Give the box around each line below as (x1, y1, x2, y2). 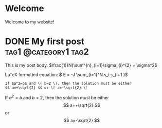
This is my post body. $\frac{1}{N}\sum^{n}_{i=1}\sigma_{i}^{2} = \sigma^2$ (5, 62, 158, 68)
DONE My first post (5, 36, 85, 47)
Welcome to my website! (5, 19, 54, 25)
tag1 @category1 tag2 (5, 47, 89, 57)
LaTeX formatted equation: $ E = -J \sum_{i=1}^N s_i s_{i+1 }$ (5, 71, 128, 78)
